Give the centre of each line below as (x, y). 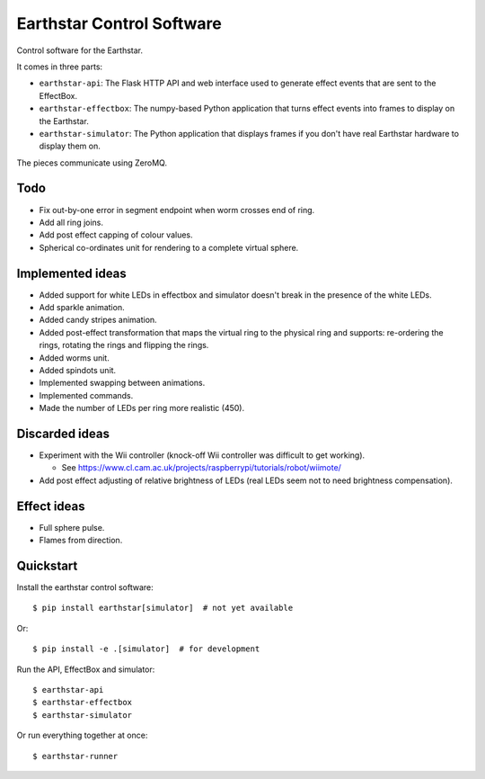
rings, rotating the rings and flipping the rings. (124, 345)
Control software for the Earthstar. (80, 50)
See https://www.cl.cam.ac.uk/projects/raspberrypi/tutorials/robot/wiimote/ (201, 468)
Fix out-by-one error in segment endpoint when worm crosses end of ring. (177, 210)
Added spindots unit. (78, 370)
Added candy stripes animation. (98, 320)
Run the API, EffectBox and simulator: (86, 669)
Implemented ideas (72, 273)
